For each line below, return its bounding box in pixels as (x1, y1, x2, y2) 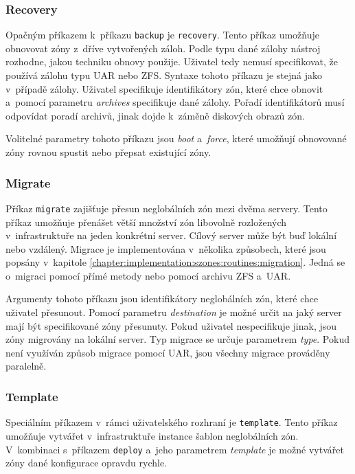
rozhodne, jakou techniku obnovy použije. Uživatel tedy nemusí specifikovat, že (5, 54, 338, 69)
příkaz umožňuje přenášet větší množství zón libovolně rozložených (5, 214, 287, 229)
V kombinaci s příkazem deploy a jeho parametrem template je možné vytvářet (5, 442, 344, 456)
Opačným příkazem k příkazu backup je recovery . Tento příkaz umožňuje (5, 27, 319, 42)
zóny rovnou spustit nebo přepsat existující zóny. (5, 145, 211, 159)
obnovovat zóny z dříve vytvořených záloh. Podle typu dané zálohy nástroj (5, 41, 321, 55)
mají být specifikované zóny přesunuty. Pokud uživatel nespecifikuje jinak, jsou (5, 318, 337, 332)
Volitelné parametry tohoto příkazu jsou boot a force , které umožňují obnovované (5, 131, 347, 146)
